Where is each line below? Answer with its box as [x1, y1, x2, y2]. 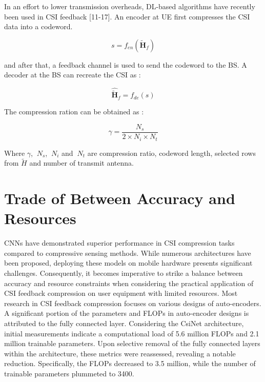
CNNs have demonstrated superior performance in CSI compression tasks [4, 237, 235, 248]
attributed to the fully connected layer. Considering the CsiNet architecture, [4, 317, 244, 328]
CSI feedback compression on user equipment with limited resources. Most [4, 288, 238, 298]
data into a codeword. [4, 21, 73, 32]
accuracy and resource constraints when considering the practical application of [4, 277, 254, 288]
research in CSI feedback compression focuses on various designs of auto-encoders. [4, 297, 261, 308]
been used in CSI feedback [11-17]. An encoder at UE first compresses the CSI [4, 11, 250, 22]
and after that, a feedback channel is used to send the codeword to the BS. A [4, 59, 247, 70]
